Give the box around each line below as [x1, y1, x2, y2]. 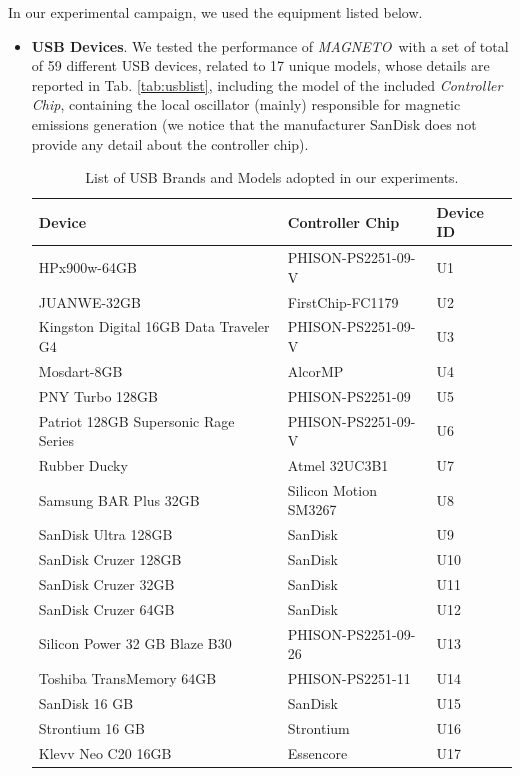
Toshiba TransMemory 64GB [38, 668, 217, 689]
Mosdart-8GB [38, 360, 123, 381]
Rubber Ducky [38, 455, 128, 476]
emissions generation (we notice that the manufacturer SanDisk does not [31, 113, 477, 134]
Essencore [287, 742, 348, 763]
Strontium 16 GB [38, 717, 145, 738]
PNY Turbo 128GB [38, 385, 158, 406]
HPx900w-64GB [38, 256, 137, 277]
